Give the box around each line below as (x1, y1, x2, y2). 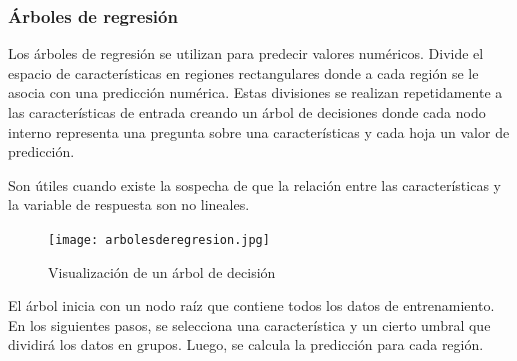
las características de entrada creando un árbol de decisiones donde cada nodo (8, 102, 486, 122)
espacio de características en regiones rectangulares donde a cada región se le (8, 62, 479, 83)
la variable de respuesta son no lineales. (8, 194, 250, 215)
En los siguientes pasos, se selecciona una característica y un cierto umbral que (8, 314, 491, 335)
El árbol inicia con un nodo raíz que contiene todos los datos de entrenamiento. (8, 295, 495, 316)
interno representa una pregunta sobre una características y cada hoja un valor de (8, 121, 510, 142)
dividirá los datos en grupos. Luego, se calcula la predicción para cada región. (8, 334, 484, 355)
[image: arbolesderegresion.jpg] (48, 232, 270, 247)
